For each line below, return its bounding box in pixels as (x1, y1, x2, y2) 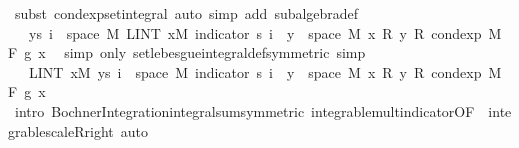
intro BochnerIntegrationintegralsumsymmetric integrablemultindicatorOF (14, 100, 475, 121)
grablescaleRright (8, 120, 114, 141)
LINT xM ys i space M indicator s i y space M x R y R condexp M (28, 61, 502, 82)
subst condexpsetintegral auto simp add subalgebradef (14, 3, 359, 23)
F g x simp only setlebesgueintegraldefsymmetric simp (8, 42, 366, 63)
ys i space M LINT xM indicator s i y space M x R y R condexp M (28, 22, 502, 43)
